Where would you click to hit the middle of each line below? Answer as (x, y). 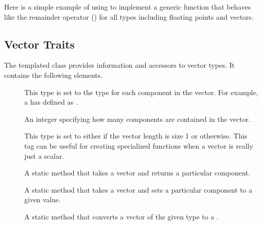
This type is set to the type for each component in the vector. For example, (141, 92)
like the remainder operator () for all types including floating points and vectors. (129, 16)
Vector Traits (39, 44)
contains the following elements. (53, 75)
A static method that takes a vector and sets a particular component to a (138, 189)
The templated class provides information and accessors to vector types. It (120, 65)
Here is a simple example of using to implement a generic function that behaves (127, 7)
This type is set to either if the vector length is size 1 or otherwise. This (136, 136)
